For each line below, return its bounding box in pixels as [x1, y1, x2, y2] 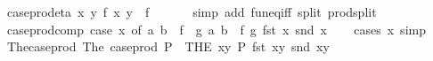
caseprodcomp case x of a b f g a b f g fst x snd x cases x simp [6, 19, 426, 38]
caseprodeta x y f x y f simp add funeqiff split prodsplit [6, 3, 377, 20]
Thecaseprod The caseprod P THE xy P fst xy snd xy [6, 37, 330, 56]
